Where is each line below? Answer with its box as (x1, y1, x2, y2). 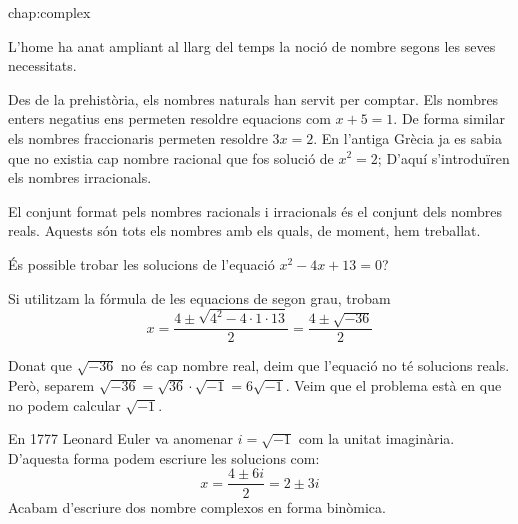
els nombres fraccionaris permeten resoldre (8, 127, 268, 148)
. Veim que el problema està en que (285, 375, 502, 396)
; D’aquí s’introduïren (377, 147, 510, 168)
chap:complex (8, 2, 91, 22)
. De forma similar (393, 108, 505, 129)
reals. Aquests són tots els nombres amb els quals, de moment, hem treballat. (8, 220, 481, 241)
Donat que (8, 355, 72, 376)
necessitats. (8, 55, 77, 76)
